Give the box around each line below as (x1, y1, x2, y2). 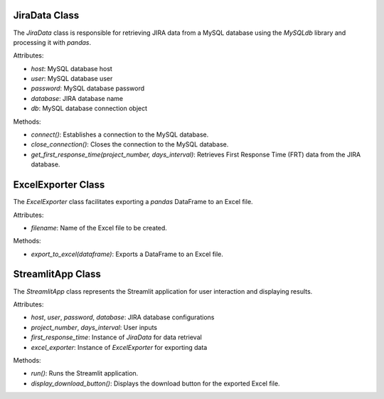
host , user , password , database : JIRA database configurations (31, 313, 215, 321)
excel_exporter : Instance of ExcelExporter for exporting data (31, 343, 208, 351)
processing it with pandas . (13, 38, 92, 46)
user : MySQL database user (31, 75, 113, 83)
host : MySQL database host (31, 64, 113, 73)
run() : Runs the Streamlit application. (31, 369, 139, 378)
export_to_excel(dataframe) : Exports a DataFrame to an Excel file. (31, 250, 224, 258)
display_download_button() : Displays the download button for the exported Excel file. (31, 379, 280, 388)
